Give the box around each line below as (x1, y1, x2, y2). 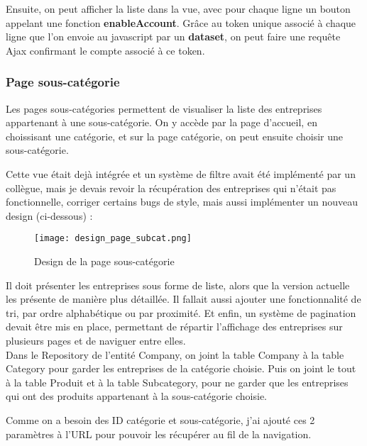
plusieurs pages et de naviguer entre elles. (6, 333, 186, 347)
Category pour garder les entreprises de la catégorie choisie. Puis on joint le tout (6, 361, 356, 376)
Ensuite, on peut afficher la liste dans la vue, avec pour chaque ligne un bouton (6, 1, 351, 16)
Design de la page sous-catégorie (34, 254, 175, 268)
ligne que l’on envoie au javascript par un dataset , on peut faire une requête (6, 29, 341, 44)
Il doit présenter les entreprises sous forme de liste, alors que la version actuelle (6, 277, 350, 292)
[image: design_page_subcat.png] (34, 233, 192, 244)
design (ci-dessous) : (6, 208, 93, 223)
